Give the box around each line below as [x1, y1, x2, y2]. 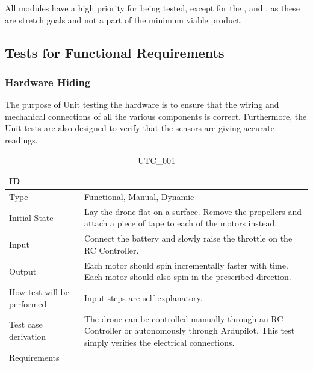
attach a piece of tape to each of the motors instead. [84, 217, 277, 229]
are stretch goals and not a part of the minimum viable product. [5, 13, 243, 26]
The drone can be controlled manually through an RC [84, 312, 284, 325]
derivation [9, 329, 46, 342]
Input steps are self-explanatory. [84, 291, 203, 304]
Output [9, 264, 37, 277]
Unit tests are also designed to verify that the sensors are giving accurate [5, 122, 274, 134]
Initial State [9, 211, 54, 223]
